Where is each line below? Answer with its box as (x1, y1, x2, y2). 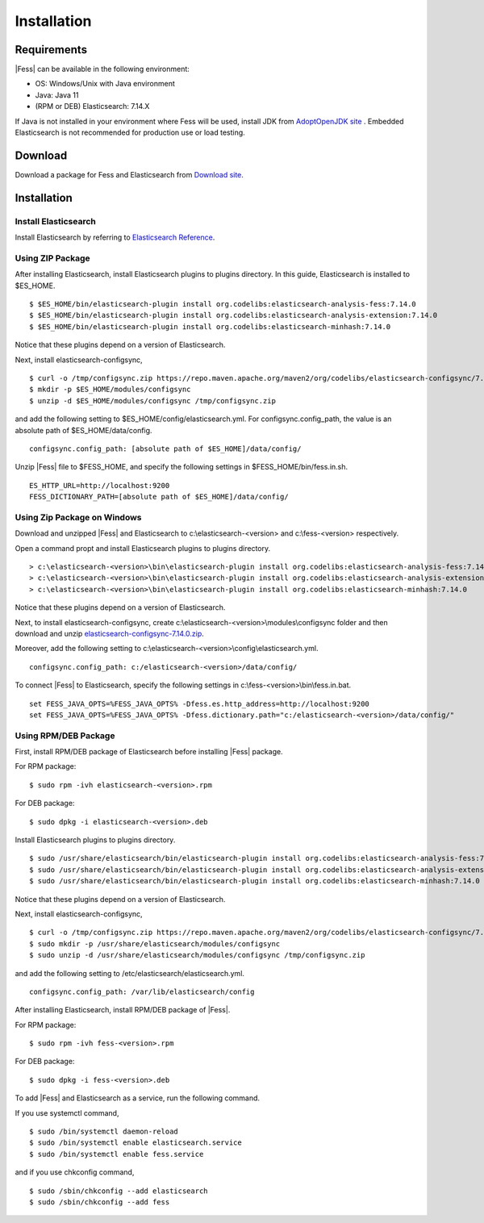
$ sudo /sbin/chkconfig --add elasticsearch (29, 1186, 209, 1196)
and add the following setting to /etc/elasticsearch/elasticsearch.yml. (15, 968, 245, 978)
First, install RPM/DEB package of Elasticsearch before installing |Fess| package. (15, 747, 283, 757)
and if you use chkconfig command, (15, 1167, 135, 1177)
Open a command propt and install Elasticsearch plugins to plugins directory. (15, 543, 271, 553)
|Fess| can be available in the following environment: (15, 65, 190, 74)
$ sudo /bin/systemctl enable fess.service (29, 1150, 204, 1158)
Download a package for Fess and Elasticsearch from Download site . (15, 169, 244, 179)
